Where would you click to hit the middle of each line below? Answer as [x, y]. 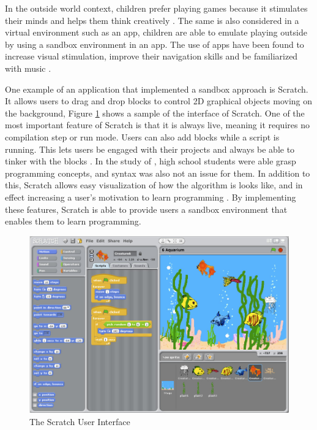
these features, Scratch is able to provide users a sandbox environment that [146, 209]
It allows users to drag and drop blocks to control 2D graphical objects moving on [159, 101]
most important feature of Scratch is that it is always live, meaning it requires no [157, 125]
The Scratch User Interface [80, 421]
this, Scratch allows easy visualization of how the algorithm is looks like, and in [154, 185]
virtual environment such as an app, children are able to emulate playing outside [156, 32]
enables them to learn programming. [73, 221]
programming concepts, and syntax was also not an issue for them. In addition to [158, 173]
